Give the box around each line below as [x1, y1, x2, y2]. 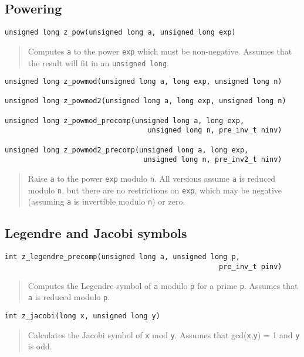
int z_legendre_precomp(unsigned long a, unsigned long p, [5, 253, 240, 261]
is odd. [28, 340, 52, 352]
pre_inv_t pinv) [219, 262, 282, 271]
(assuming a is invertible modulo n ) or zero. [28, 195, 185, 208]
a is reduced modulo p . [28, 291, 110, 303]
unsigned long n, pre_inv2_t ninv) [143, 155, 282, 164]
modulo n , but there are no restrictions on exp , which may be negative [28, 183, 282, 196]
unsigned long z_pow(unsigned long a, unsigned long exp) [5, 28, 236, 37]
